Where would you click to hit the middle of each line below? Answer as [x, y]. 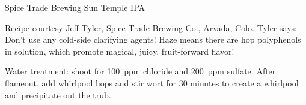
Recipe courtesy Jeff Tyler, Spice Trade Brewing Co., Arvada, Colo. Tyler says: [151, 27]
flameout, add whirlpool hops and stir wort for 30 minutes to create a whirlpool [152, 82]
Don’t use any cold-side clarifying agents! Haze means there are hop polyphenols [153, 39]
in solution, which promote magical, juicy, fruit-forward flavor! [120, 51]
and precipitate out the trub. [58, 94]
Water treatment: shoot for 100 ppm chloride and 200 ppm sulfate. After [140, 71]
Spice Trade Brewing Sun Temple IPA [75, 7]
